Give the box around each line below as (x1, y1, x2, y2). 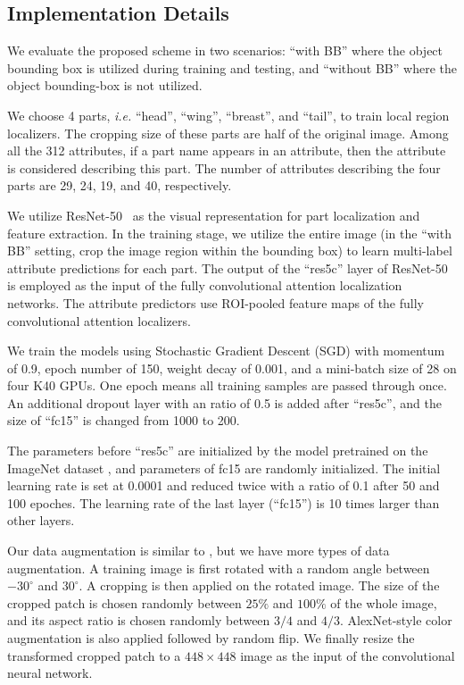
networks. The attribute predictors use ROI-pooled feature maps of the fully (7, 293, 424, 312)
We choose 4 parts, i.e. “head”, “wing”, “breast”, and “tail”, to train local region (7, 105, 450, 124)
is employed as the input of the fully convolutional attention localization (7, 276, 402, 295)
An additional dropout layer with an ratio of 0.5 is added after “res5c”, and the (7, 393, 442, 412)
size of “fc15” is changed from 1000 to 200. (7, 411, 240, 430)
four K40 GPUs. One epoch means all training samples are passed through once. (7, 376, 447, 395)
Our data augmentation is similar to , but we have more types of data (7, 541, 390, 560)
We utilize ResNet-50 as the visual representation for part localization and (7, 205, 420, 224)
